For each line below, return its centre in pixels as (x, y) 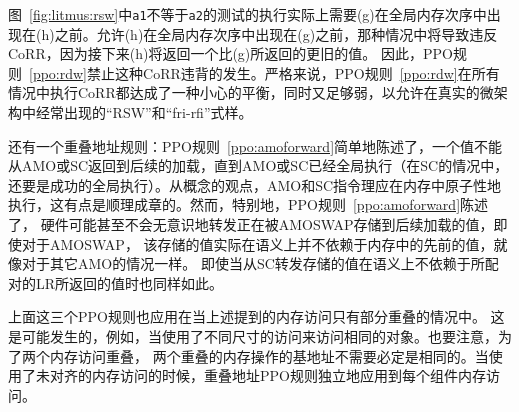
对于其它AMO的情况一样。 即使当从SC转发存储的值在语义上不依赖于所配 (260, 263)
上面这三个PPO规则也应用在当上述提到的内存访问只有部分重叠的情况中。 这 (256, 316)
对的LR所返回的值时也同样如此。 (116, 282)
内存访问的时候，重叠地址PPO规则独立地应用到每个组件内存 (288, 375)
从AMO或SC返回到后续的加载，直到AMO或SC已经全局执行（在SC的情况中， (258, 165)
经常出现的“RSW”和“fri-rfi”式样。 (144, 112)
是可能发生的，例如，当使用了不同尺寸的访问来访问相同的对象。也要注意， (253, 335)
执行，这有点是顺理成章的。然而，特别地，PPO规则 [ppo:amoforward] (234, 204)
